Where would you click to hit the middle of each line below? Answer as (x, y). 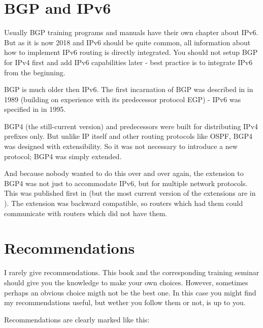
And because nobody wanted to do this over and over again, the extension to (124, 173)
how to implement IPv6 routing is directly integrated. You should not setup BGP (131, 52)
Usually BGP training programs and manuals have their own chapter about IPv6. (131, 32)
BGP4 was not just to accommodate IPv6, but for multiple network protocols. (126, 183)
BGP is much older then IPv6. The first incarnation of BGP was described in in (129, 89)
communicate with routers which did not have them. (86, 213)
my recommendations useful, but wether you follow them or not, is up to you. (125, 302)
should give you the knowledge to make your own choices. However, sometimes (126, 282)
